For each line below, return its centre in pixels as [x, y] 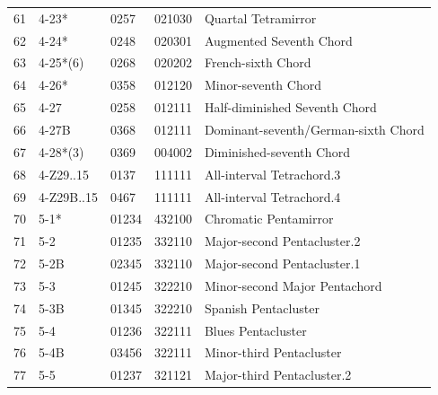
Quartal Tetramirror [260, 18]
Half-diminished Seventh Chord [290, 107]
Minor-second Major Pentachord [293, 285]
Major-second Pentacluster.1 [282, 263]
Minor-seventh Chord [263, 85]
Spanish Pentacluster [262, 307]
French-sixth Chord [258, 62]
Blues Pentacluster [255, 330]
